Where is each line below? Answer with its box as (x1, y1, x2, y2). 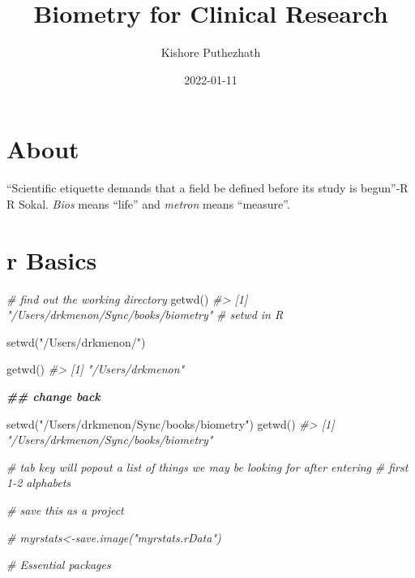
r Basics (6, 243, 97, 276)
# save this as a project (6, 501, 124, 518)
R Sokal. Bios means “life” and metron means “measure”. (6, 195, 290, 212)
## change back (6, 387, 101, 404)
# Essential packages (6, 556, 111, 573)
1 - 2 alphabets (6, 474, 71, 491)
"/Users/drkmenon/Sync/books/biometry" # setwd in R (6, 306, 284, 323)
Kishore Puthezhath (160, 44, 261, 61)
